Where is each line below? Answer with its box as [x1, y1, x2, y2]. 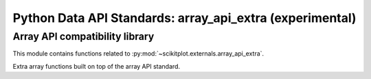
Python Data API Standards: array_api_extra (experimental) [12, 10, 357, 25]
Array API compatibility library [12, 30, 155, 43]
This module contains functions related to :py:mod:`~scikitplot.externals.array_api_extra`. [12, 49, 265, 58]
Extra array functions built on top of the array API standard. [12, 62, 181, 70]
